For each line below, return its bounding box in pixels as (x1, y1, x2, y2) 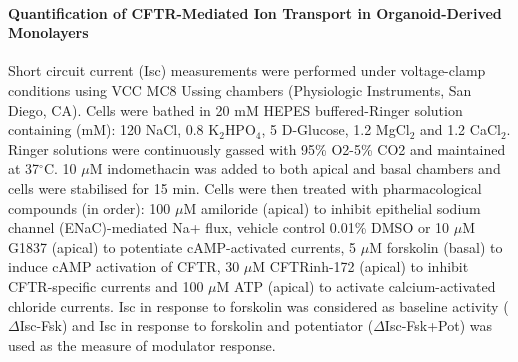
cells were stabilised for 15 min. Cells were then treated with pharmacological (8, 177, 482, 198)
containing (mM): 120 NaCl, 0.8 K (8, 119, 220, 140)
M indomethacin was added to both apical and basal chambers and (89, 158, 501, 179)
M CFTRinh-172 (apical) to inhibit (252, 256, 469, 277)
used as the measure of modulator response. (8, 334, 276, 355)
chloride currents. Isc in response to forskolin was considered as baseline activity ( (8, 295, 509, 316)
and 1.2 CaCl (419, 119, 501, 140)
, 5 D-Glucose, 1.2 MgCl (261, 119, 410, 140)
